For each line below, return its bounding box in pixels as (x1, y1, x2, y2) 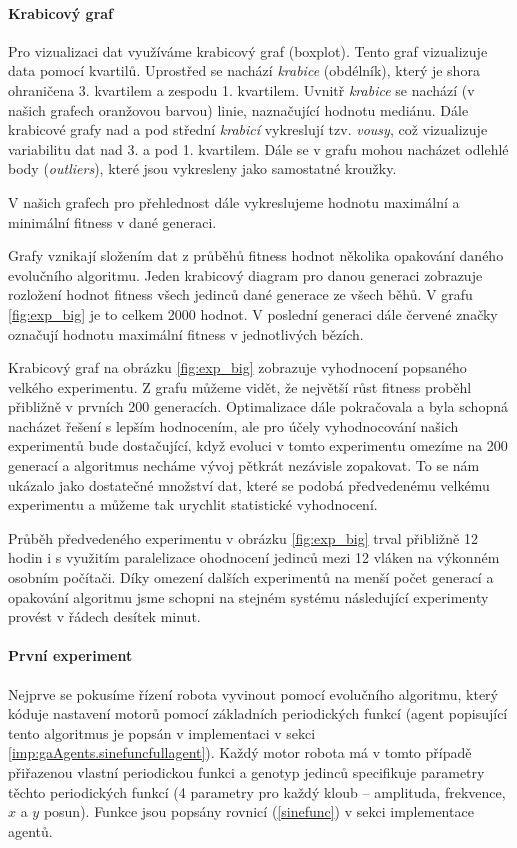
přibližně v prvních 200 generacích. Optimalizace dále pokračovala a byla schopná (8, 396, 508, 417)
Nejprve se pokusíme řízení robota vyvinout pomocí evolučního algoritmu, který (8, 683, 498, 704)
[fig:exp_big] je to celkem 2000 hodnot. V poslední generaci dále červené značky (8, 303, 498, 324)
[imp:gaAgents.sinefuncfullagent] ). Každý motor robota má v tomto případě (8, 742, 472, 763)
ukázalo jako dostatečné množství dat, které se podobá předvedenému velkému (8, 474, 490, 495)
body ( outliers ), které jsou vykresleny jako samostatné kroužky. (8, 158, 397, 179)
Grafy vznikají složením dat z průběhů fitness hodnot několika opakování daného (8, 245, 504, 266)
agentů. (8, 820, 53, 841)
